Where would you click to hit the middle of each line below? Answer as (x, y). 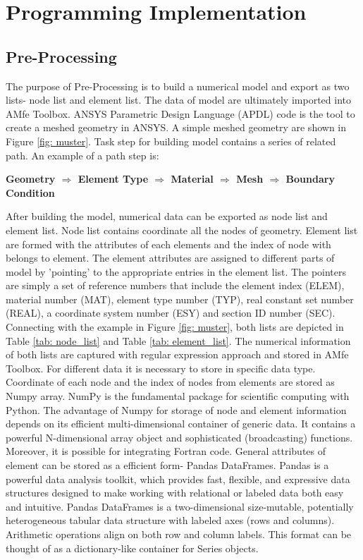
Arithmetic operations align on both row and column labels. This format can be (179, 534)
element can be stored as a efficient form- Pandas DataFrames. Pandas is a (167, 465)
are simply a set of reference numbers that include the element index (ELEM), (175, 285)
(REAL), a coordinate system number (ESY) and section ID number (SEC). (171, 313)
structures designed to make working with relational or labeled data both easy (175, 493)
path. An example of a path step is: (82, 155)
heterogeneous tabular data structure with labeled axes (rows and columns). (170, 520)
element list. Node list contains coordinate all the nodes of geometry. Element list (182, 230)
